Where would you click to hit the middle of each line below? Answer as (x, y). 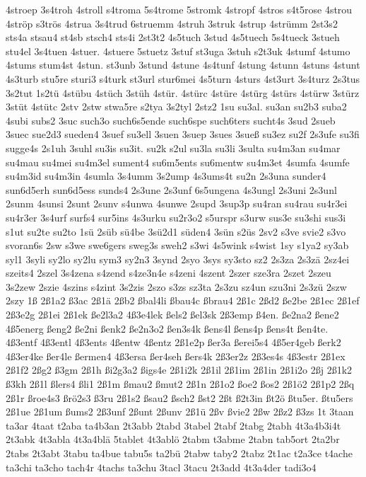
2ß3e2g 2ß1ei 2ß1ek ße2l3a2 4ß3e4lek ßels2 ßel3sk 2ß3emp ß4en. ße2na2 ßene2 (172, 315)
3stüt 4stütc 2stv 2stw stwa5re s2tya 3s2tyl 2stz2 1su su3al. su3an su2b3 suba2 (176, 107)
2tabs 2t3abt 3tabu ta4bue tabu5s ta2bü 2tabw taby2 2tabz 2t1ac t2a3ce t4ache (179, 453)
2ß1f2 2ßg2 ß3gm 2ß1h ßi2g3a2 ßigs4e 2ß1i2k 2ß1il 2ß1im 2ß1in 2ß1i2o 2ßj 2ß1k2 (179, 370)
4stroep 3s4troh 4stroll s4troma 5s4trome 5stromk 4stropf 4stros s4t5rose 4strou (179, 9)
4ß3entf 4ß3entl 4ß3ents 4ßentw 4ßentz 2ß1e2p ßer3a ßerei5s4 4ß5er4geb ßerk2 (173, 342)
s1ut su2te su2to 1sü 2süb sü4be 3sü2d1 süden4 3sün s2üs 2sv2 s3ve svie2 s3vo (176, 231)
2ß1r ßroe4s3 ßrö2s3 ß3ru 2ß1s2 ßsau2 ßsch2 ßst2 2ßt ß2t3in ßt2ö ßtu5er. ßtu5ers (179, 397)
